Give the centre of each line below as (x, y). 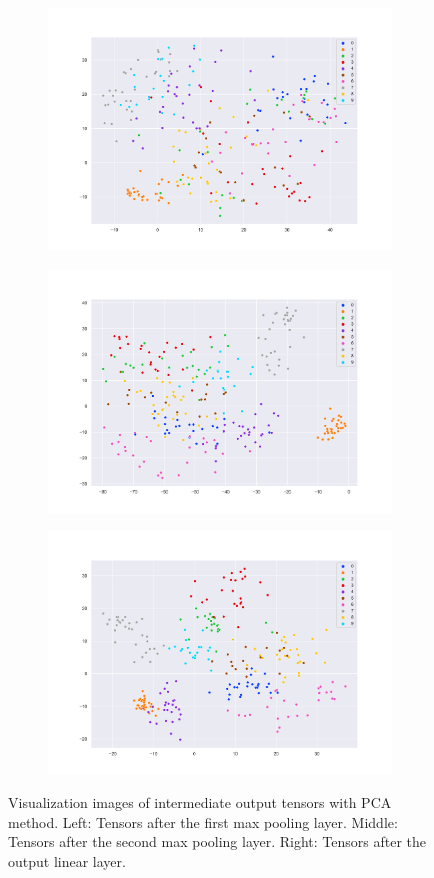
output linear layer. (67, 860)
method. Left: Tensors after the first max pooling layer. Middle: (203, 821)
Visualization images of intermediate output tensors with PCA (200, 802)
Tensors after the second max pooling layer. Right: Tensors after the (217, 841)
